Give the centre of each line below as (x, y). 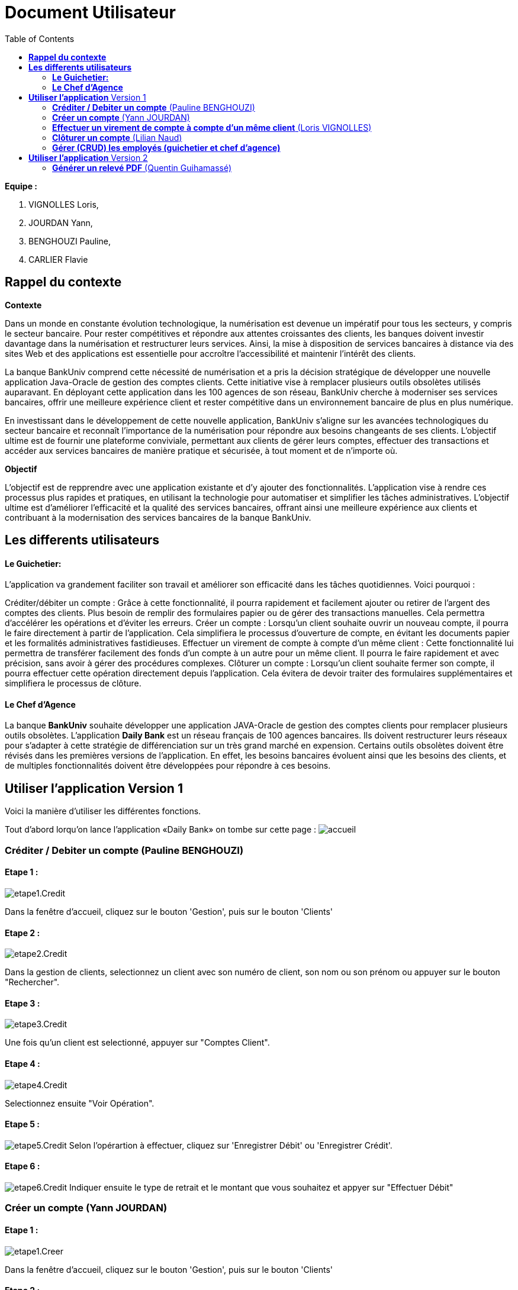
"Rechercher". (32, 982)
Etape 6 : (22, 1166)
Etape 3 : (22, 1003)
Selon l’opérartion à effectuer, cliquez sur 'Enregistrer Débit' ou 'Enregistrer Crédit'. (231, 1145)
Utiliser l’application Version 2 (88, 157)
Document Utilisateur (90, 12)
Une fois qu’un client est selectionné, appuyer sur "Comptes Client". (137, 1043)
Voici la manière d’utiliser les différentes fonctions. (103, 811)
